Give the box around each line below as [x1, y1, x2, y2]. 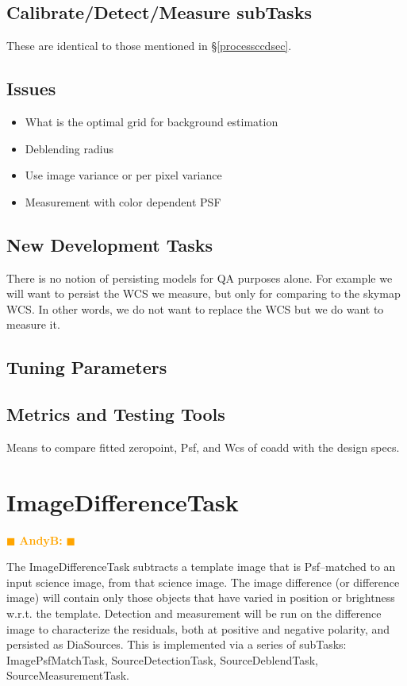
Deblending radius [25, 140, 113, 156]
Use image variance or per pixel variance [25, 167, 222, 183]
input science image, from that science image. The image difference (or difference [6, 573, 400, 590]
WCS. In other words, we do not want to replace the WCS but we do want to [6, 300, 384, 317]
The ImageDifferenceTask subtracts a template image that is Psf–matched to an [6, 558, 396, 575]
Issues [6, 76, 56, 101]
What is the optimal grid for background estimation [25, 114, 278, 129]
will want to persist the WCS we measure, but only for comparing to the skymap [6, 285, 401, 302]
